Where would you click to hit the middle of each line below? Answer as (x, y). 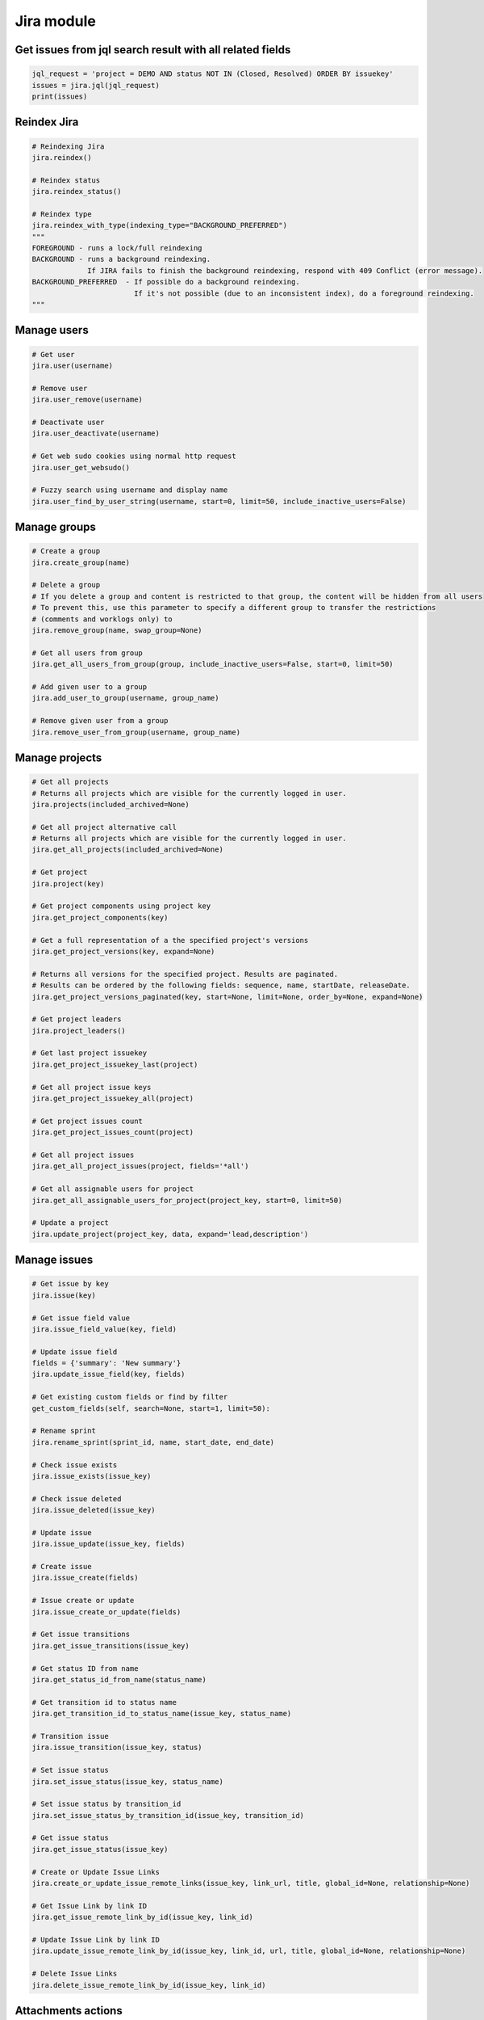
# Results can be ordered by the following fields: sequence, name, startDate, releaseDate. (221, 985)
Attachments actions (69, 2011)
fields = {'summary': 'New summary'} (106, 1363)
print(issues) (60, 96)
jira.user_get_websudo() (81, 467)
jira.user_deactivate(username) (96, 433)
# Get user (53, 354)
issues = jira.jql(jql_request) (96, 85)
